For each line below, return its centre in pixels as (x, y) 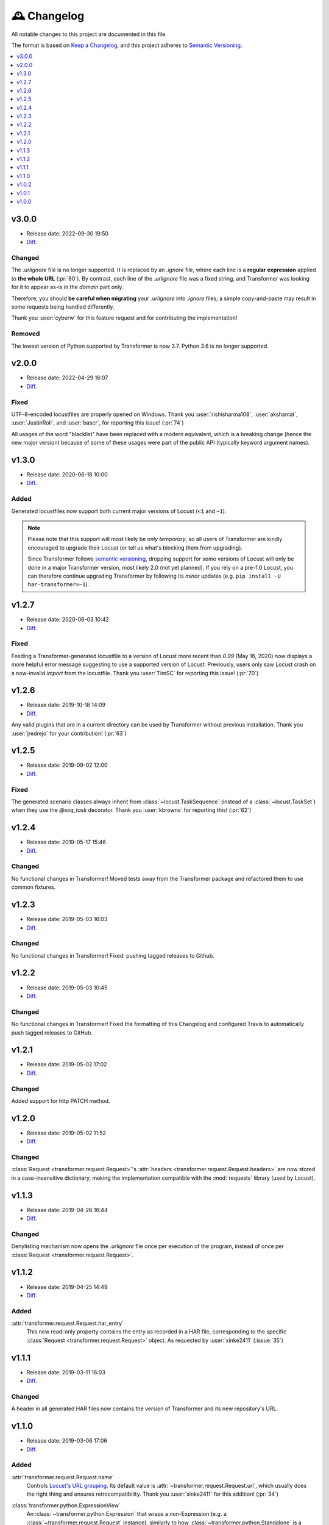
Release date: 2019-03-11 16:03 (66, 1372)
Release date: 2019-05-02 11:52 (66, 1133)
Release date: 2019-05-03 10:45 (67, 988)
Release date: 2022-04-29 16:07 (67, 378)
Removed (26, 334)
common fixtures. (34, 887)
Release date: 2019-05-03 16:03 (67, 919)
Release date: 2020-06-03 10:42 (68, 620)
